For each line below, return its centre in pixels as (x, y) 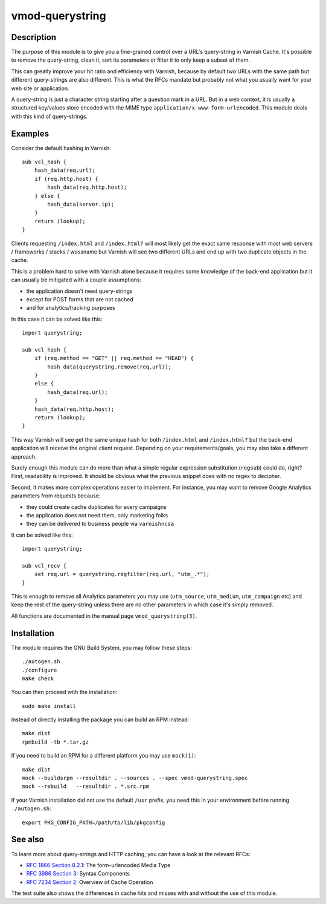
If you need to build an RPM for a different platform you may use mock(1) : (104, 756)
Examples (30, 133)
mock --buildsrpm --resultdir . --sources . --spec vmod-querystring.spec (135, 778)
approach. (24, 456)
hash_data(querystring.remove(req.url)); (110, 367)
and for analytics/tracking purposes (71, 308)
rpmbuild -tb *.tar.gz (56, 742)
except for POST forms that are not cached (80, 299)
